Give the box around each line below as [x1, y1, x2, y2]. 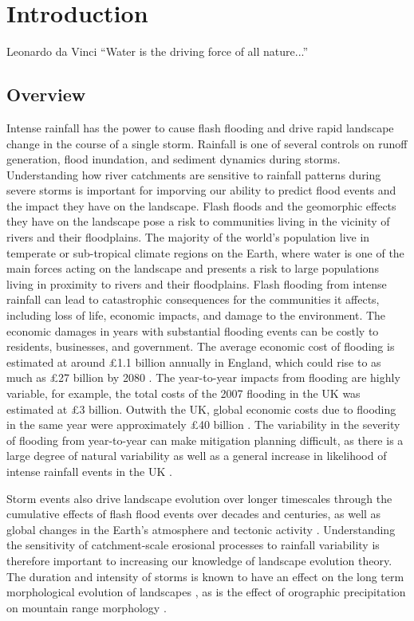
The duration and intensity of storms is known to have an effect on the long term [6, 568, 404, 584]
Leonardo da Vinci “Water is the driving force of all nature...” [6, 43, 309, 60]
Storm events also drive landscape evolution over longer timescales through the [6, 489, 392, 506]
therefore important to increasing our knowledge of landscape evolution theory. [6, 552, 392, 568]
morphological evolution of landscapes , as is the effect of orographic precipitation [6, 584, 406, 600]
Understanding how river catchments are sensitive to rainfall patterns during [6, 166, 381, 183]
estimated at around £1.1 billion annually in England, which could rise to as [6, 353, 381, 370]
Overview [6, 82, 86, 107]
